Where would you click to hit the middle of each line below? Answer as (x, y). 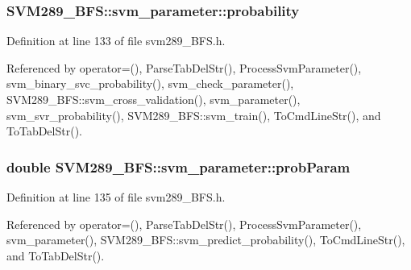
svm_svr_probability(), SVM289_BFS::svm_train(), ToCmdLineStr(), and (194, 115)
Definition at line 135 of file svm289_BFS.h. (116, 197)
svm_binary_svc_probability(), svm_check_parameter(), (150, 83)
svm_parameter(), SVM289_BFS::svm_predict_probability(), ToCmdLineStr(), (206, 240)
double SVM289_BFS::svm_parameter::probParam (179, 166)
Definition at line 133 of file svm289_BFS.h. (116, 41)
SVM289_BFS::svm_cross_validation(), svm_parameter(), (154, 99)
